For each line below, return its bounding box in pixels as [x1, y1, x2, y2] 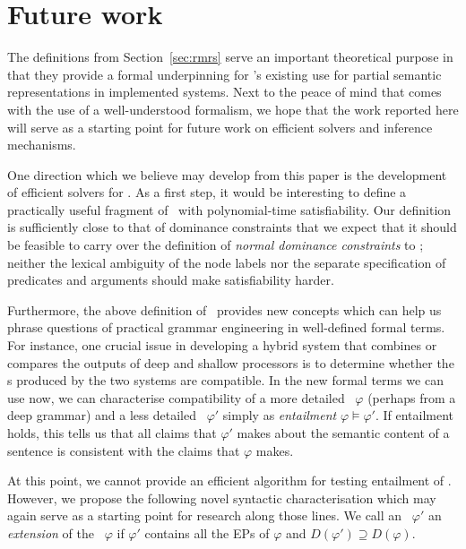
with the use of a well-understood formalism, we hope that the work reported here [7, 99, 459, 118]
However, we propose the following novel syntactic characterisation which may [7, 488, 436, 507]
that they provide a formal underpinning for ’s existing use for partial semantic [7, 64, 442, 83]
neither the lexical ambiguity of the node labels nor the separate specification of [7, 253, 446, 271]
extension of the [7, 523, 95, 542]
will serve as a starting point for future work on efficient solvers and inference [7, 117, 433, 136]
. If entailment [375, 406, 453, 425]
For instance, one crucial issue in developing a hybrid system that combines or [7, 336, 437, 355]
